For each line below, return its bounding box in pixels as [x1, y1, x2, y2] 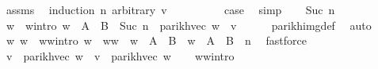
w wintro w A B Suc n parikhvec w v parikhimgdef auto [6, 16, 372, 33]
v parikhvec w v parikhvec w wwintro [6, 47, 235, 64]
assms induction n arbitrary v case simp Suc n [6, 2, 335, 17]
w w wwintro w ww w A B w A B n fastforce [6, 32, 307, 49]
